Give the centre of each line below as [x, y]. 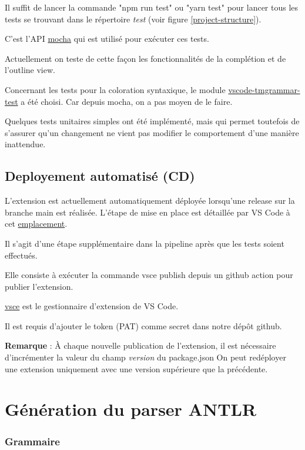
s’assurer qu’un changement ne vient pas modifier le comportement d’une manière [152, 132]
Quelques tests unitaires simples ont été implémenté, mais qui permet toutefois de [152, 121]
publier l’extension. [39, 286]
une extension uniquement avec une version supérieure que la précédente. [136, 368]
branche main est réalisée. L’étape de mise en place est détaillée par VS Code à [148, 212]
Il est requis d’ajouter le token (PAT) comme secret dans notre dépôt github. [143, 325]
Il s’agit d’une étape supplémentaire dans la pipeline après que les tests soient [145, 243]
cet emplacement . [36, 224]
